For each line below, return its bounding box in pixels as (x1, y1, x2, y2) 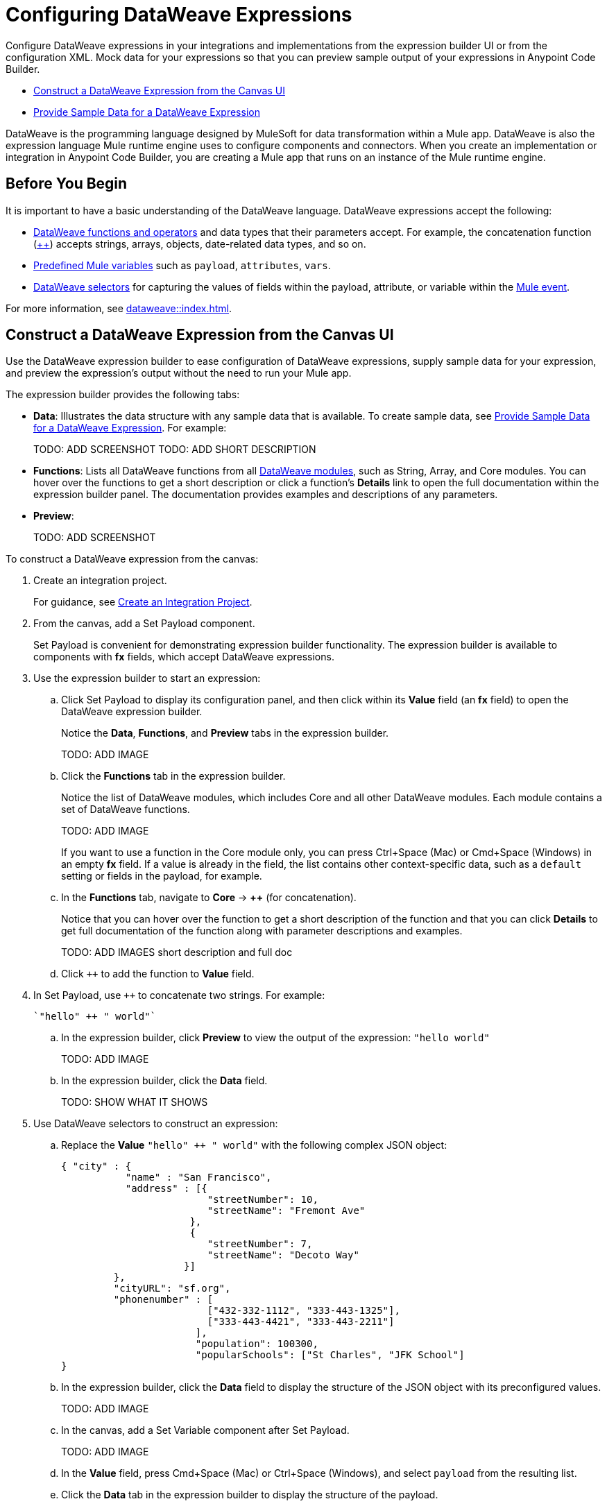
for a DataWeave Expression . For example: (33, 422, 227, 434)
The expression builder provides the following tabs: (6, 388, 240, 401)
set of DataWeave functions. (61, 803, 190, 816)
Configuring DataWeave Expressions (6, 3, 352, 26)
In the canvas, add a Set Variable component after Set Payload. (61, 1424, 350, 1437)
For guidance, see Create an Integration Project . (33, 596, 253, 608)
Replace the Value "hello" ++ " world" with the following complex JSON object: (61, 1139, 447, 1152)
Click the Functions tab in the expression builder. (61, 770, 286, 782)
